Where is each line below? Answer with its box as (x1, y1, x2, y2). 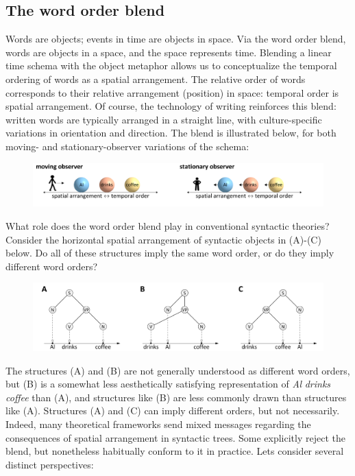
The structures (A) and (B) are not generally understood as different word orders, (5, 363, 350, 377)
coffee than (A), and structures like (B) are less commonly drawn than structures (5, 390, 347, 404)
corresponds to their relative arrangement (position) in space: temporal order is (5, 85, 339, 99)
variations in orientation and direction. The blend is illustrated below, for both (5, 126, 336, 140)
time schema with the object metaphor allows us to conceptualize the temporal (5, 58, 337, 73)
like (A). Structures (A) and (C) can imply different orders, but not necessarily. (5, 403, 340, 418)
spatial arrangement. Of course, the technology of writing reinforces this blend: (5, 99, 336, 113)
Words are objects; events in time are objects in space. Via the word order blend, (5, 32, 346, 46)
